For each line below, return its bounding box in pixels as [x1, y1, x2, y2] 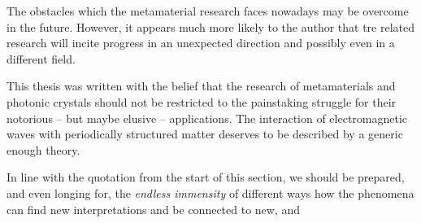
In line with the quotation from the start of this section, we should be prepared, [7, 168, 405, 186]
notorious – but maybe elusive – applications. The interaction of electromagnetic [7, 109, 408, 126]
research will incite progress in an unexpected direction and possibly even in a [7, 34, 395, 51]
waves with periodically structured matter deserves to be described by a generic [7, 125, 403, 142]
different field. [7, 50, 76, 67]
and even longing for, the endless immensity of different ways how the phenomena [7, 184, 414, 201]
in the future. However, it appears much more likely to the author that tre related [7, 18, 415, 35]
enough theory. [7, 141, 80, 158]
